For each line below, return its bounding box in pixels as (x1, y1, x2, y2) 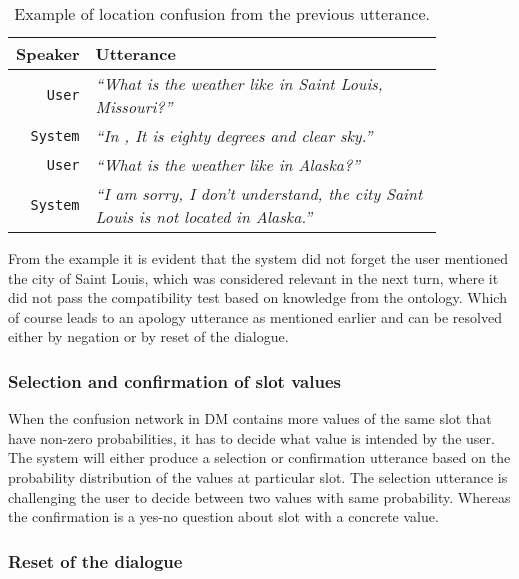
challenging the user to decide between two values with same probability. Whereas (8, 486, 511, 507)
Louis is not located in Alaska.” (95, 205, 313, 228)
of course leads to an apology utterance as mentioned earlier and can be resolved (8, 306, 502, 327)
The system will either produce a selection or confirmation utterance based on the (8, 447, 511, 468)
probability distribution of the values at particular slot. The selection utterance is (8, 466, 508, 487)
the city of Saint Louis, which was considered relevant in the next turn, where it (8, 267, 499, 288)
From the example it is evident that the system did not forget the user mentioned (8, 248, 508, 268)
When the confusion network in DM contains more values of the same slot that (8, 408, 492, 429)
